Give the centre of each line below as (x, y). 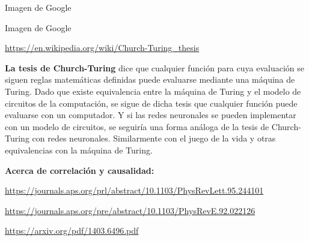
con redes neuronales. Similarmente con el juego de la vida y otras (154, 138)
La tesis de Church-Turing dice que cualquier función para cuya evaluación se (154, 67)
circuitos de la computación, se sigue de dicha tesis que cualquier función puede (151, 103)
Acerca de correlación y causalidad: (80, 170)
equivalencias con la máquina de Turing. (79, 150)
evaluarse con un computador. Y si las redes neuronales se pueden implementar (151, 115)
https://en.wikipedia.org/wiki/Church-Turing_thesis (102, 48)
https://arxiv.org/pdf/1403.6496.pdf (72, 231)
